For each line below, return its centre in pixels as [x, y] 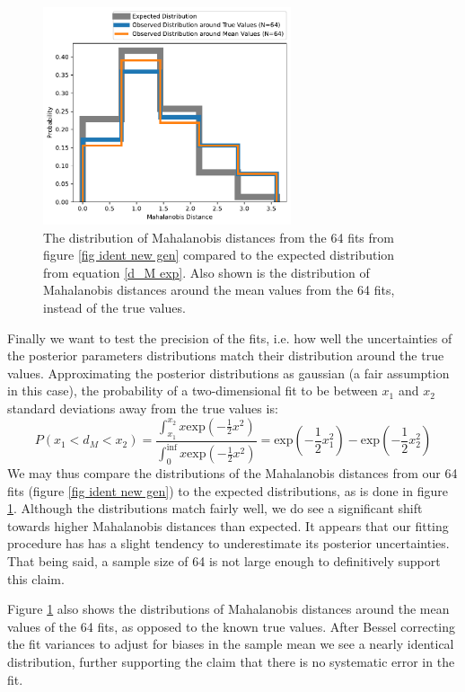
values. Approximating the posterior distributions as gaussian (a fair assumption [228, 373]
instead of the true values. [114, 308]
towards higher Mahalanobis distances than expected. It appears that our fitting [228, 525]
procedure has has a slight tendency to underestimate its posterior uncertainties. [228, 543]
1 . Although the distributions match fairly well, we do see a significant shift [215, 508]
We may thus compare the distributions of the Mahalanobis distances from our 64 [232, 473]
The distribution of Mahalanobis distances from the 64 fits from [219, 237]
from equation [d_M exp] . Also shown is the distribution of [206, 272]
